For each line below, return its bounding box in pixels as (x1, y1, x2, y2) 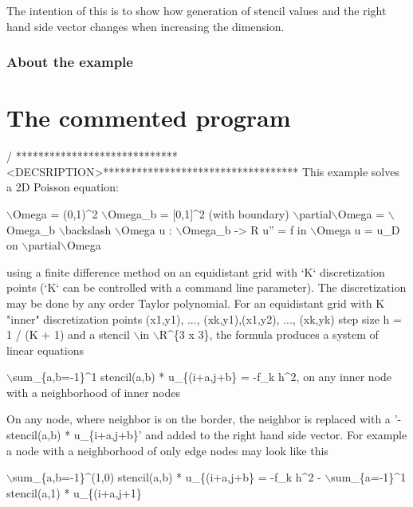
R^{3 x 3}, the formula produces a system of (159, 326, 379, 343)
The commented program (6, 101, 291, 134)
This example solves (302, 163, 399, 179)
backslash (65, 221, 112, 238)
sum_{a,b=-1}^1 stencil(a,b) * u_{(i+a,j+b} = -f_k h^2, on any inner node (12, 368, 392, 385)
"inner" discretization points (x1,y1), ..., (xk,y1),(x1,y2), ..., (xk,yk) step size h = (6, 310, 402, 327)
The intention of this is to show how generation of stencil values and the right (6, 2, 387, 18)
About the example (6, 52, 133, 72)
